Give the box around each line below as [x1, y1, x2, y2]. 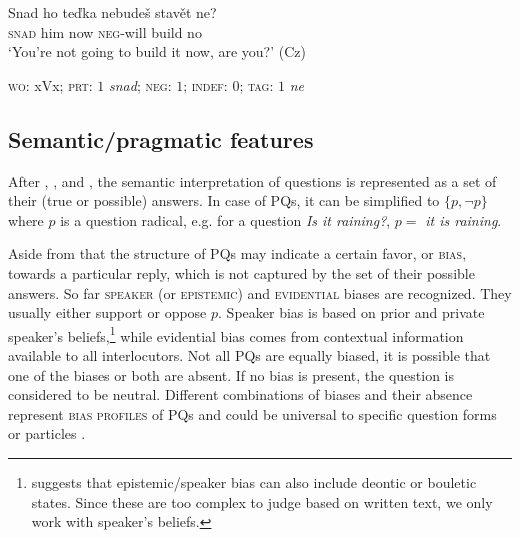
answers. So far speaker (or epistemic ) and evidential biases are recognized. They [8, 282, 512, 303]
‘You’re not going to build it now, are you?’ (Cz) [8, 41, 306, 62]
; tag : [239, 74, 274, 95]
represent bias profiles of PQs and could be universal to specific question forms [8, 403, 497, 424]
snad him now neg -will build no [8, 21, 202, 42]
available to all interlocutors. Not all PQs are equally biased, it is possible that [8, 344, 491, 365]
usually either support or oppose [8, 302, 207, 323]
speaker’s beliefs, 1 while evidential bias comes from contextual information [8, 322, 464, 346]
